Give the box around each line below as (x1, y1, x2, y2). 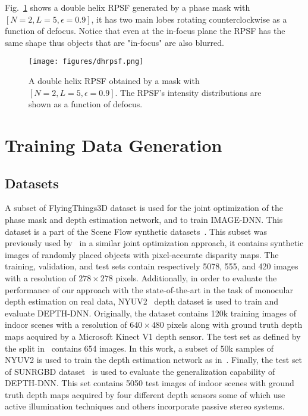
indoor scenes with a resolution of (5, 318, 127, 331)
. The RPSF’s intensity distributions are (115, 86, 262, 98)
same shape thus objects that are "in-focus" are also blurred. (5, 36, 224, 48)
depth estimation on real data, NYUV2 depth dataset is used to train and (5, 295, 279, 308)
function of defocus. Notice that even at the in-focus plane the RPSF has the (5, 24, 285, 37)
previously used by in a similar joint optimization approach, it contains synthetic (5, 237, 304, 249)
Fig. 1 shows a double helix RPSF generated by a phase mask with (5, 1, 250, 13)
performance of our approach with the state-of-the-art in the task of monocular (5, 283, 293, 296)
